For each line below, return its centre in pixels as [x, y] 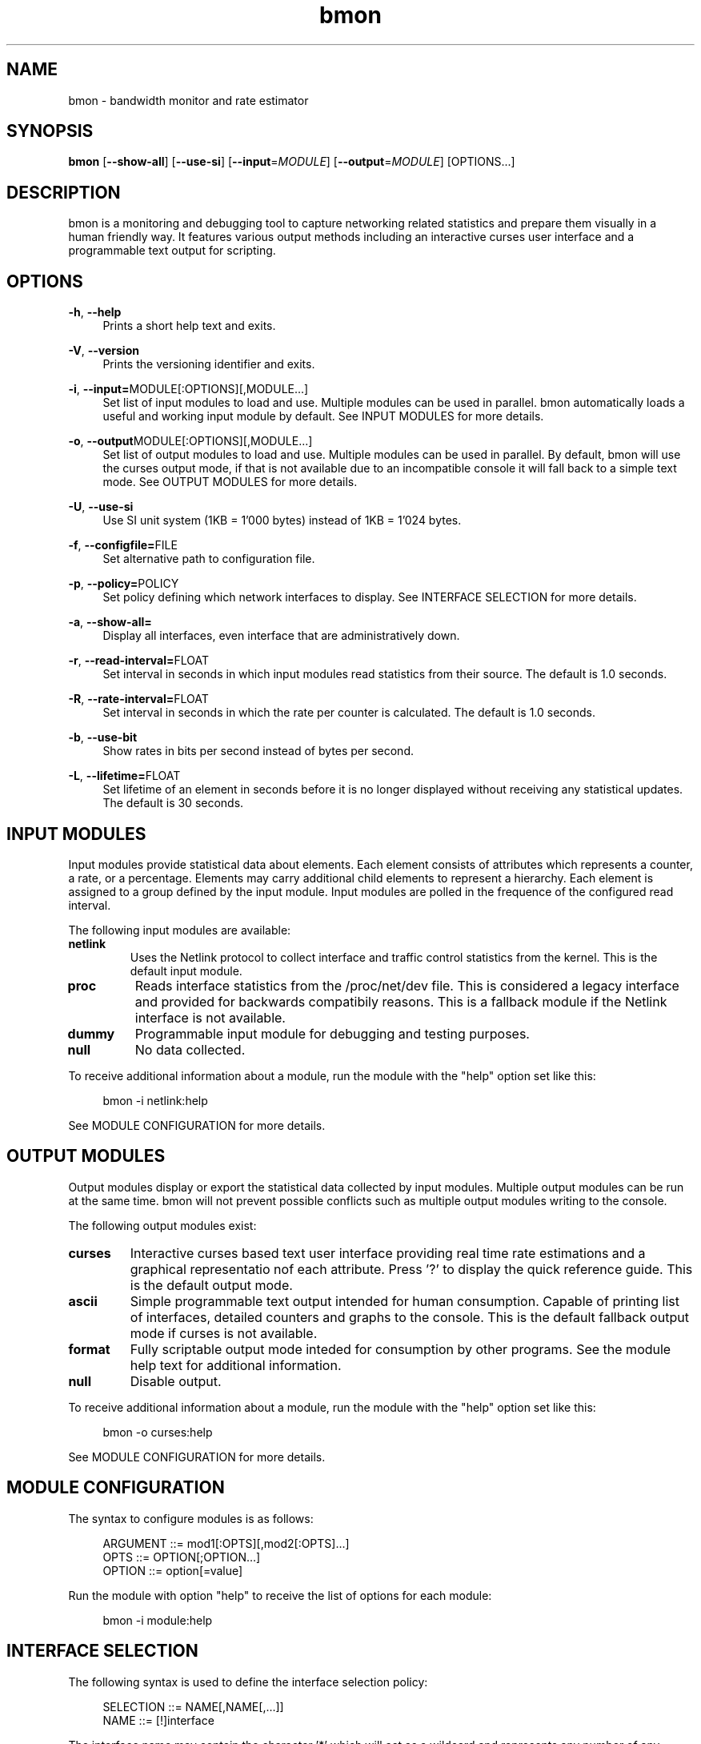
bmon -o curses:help [158, 1432]
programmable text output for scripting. [172, 251]
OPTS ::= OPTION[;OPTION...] [182, 1557]
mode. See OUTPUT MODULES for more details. [230, 482]
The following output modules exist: [162, 1225]
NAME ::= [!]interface [158, 1720]
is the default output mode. [211, 1285]
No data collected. [190, 1049]
